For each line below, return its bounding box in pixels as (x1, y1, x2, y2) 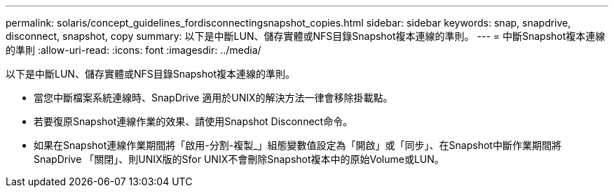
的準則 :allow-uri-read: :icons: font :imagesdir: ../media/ (6, 44, 261, 56)
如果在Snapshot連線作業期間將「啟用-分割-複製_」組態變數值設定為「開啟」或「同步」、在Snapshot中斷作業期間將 (34, 139, 561, 151)
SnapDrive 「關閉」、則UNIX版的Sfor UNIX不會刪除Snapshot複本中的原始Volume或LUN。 (34, 153, 444, 165)
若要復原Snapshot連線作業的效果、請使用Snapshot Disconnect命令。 (34, 115, 353, 127)
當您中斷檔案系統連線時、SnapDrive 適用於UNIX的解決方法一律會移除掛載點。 (34, 92, 393, 103)
